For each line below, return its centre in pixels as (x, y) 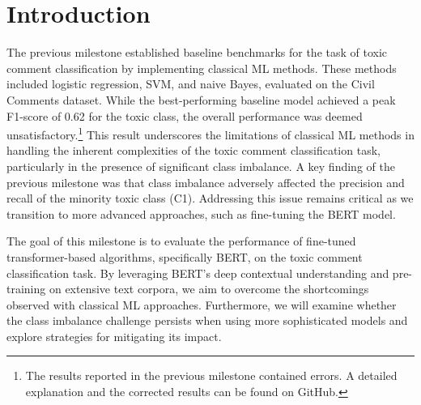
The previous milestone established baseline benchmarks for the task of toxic (197, 52)
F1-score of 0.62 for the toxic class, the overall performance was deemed (185, 115)
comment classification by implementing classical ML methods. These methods (202, 68)
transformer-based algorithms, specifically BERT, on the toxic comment (185, 256)
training (26, 289)
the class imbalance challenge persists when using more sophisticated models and (207, 320)
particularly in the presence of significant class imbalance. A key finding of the (201, 166)
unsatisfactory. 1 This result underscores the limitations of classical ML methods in (210, 133)
